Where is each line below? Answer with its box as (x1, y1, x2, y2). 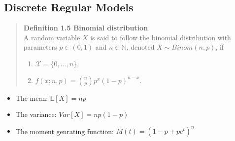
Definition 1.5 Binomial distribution (23, 23, 148, 33)
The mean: (15, 92, 48, 103)
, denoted (126, 42, 155, 52)
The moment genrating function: (15, 126, 114, 136)
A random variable (23, 32, 80, 42)
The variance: (15, 109, 57, 119)
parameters (23, 42, 57, 52)
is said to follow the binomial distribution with (90, 32, 231, 42)
